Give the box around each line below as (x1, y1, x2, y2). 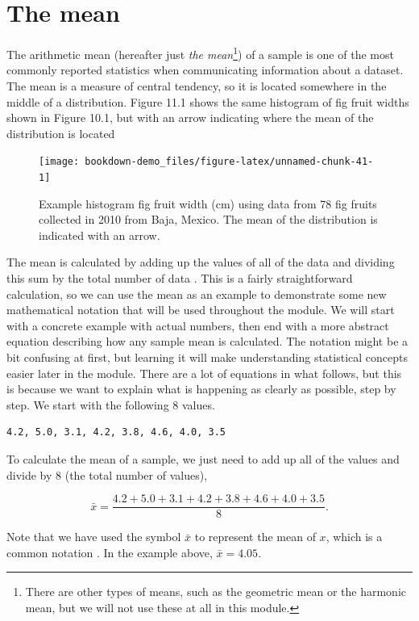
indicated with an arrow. (39, 226, 160, 243)
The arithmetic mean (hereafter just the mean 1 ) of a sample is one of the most (6, 44, 394, 62)
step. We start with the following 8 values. (6, 396, 215, 413)
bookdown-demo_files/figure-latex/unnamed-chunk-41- (85, 156, 374, 168)
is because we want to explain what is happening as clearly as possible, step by (6, 380, 396, 397)
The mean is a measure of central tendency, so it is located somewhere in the (6, 77, 387, 94)
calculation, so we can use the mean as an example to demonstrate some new (6, 285, 387, 302)
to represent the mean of (194, 528, 316, 545)
